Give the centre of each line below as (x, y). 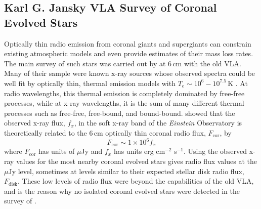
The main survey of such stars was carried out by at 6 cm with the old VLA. (123, 63)
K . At (238, 83)
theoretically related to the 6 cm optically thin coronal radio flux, (105, 132)
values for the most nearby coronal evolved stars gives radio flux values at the (137, 161)
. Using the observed (215, 151)
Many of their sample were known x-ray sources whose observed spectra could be (130, 73)
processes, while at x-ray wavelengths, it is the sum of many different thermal (124, 103)
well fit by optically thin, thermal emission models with (90, 83)
